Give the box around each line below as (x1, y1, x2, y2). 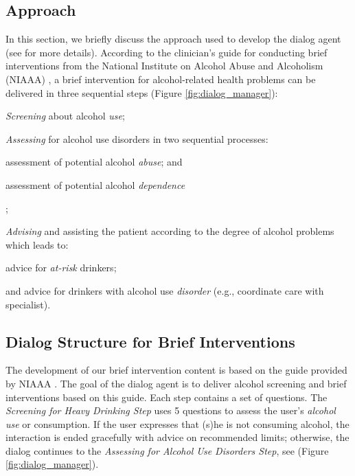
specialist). (5, 297, 51, 311)
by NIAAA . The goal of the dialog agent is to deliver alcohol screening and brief (5, 376, 347, 390)
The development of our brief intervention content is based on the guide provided (5, 363, 347, 377)
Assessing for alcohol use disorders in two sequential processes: (5, 131, 268, 146)
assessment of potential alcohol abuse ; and (5, 155, 183, 169)
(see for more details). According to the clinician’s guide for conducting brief (5, 45, 328, 59)
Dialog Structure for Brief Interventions (5, 330, 295, 352)
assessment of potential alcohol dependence (5, 177, 185, 192)
